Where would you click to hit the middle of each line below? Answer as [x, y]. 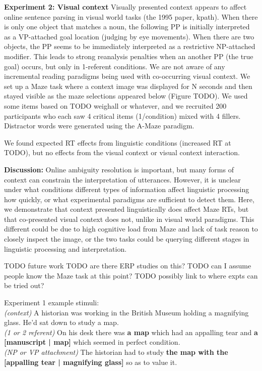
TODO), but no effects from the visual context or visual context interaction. [122, 152]
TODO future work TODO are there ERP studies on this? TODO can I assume [128, 266]
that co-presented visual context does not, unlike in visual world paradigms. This [129, 219]
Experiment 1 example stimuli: [52, 303]
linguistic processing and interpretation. [65, 248]
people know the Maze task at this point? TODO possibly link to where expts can [131, 275]
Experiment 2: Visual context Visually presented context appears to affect [125, 7]
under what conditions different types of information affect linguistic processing [127, 189]
